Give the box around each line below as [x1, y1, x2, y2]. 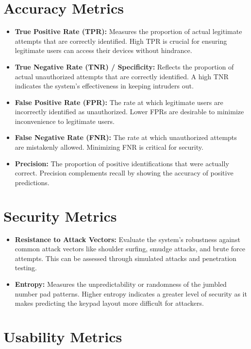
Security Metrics [3, 206, 117, 226]
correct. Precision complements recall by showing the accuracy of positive [15, 168, 234, 178]
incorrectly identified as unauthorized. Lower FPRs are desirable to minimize [15, 106, 244, 117]
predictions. [15, 177, 50, 187]
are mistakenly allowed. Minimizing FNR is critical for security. [15, 142, 203, 152]
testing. [15, 262, 37, 273]
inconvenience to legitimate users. [15, 116, 115, 126]
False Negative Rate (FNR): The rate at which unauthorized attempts [15, 132, 237, 142]
